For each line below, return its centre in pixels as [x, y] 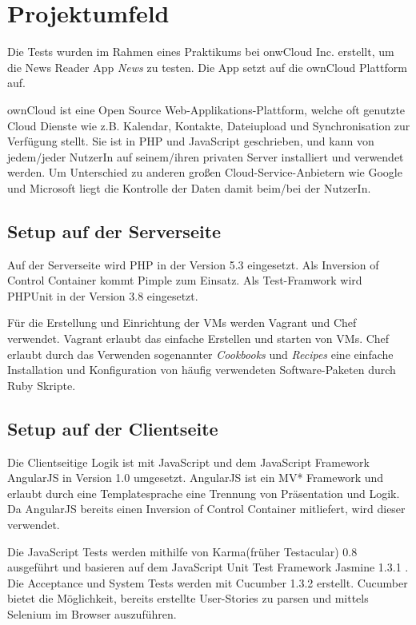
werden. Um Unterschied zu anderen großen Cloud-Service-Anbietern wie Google [205, 172]
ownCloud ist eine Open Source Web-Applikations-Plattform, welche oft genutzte [206, 109]
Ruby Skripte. [42, 385]
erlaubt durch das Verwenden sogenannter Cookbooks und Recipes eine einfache [200, 354]
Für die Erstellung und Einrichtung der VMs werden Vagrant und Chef [182, 322]
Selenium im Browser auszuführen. [92, 613]
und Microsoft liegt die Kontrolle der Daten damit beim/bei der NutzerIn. [189, 187]
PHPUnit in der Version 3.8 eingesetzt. [103, 295]
